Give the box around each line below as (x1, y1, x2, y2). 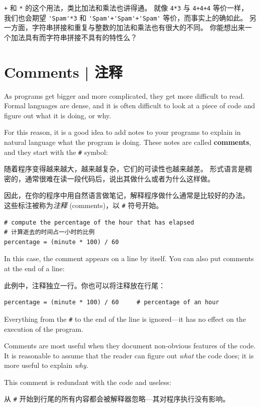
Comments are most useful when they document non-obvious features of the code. (4, 340, 256, 351)
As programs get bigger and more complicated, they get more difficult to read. (4, 90, 245, 101)
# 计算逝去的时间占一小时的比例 (4, 229, 95, 236)
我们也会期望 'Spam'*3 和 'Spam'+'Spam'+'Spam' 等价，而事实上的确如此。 (4, 12, 247, 23)
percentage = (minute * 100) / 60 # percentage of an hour (4, 299, 219, 306)
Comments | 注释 (4, 61, 123, 82)
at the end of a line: (4, 263, 65, 274)
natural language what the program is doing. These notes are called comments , (4, 137, 251, 147)
